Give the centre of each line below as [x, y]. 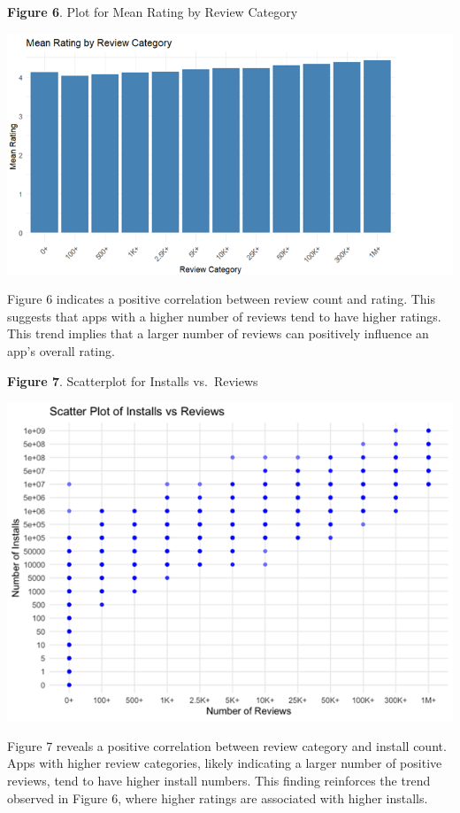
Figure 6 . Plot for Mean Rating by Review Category [153, 12]
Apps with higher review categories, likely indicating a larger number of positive [225, 763]
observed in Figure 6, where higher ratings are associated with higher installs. [218, 798]
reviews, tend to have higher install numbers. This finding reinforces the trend [219, 781]
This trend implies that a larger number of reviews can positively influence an [218, 333]
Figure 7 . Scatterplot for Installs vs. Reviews [133, 380]
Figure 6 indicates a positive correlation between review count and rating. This [222, 299]
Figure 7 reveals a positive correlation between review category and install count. [227, 745]
